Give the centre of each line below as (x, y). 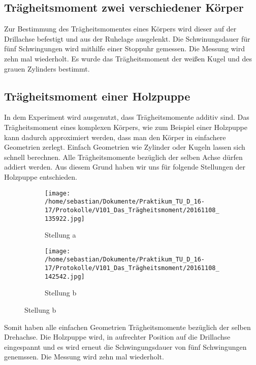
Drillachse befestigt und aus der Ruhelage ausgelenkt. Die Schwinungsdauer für (127, 38)
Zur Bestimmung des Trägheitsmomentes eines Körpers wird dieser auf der (120, 29)
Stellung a (60, 235)
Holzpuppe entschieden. (41, 176)
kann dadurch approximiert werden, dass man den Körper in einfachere (115, 137)
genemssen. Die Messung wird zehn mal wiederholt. (84, 357)
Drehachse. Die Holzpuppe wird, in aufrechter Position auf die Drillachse (117, 337)
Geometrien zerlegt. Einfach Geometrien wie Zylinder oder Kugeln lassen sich (125, 147)
